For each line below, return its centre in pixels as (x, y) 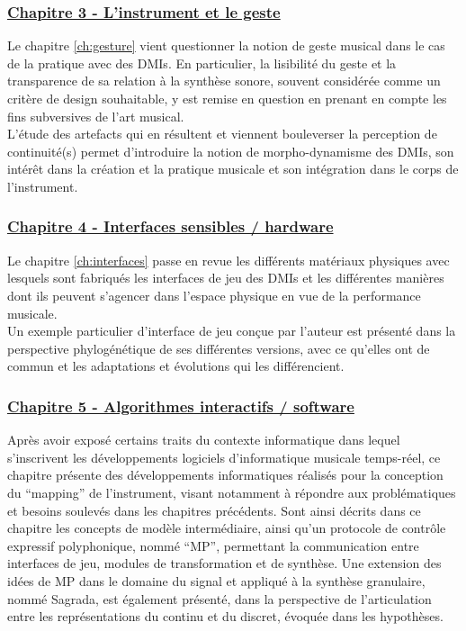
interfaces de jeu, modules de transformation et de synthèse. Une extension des (224, 563)
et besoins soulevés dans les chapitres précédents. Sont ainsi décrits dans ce (214, 510)
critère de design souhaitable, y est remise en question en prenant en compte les (227, 98)
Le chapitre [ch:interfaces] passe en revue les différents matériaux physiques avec (229, 260)
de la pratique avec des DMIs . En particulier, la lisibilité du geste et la (202, 63)
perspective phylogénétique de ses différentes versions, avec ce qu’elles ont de (219, 348)
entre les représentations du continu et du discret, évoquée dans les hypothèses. (225, 616)
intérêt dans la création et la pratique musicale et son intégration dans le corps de (233, 169)
